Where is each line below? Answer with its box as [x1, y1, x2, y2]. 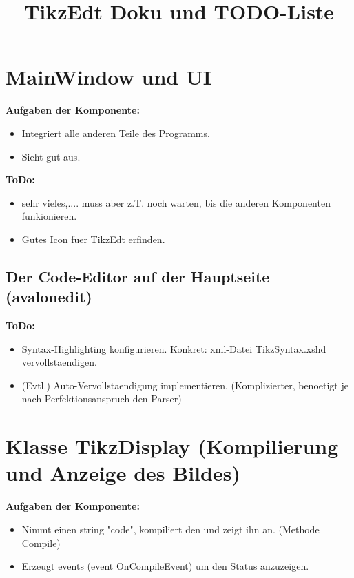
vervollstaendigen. [21, 355, 97, 369]
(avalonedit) [6, 286, 92, 307]
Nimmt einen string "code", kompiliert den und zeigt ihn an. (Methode [21, 522, 320, 536]
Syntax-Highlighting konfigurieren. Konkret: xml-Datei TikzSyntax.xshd [21, 341, 326, 355]
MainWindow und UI [6, 63, 211, 91]
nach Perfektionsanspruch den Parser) [21, 391, 182, 406]
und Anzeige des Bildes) [6, 459, 240, 487]
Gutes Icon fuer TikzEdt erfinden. [21, 231, 165, 246]
